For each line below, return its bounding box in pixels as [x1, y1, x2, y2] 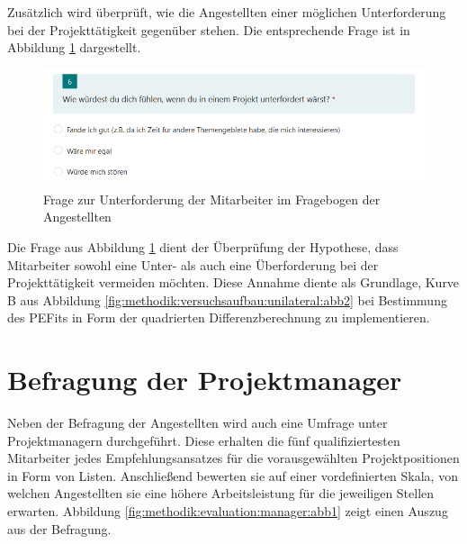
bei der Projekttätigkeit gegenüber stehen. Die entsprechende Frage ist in [7, 20, 410, 39]
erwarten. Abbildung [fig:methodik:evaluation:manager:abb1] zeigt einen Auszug [7, 502, 448, 521]
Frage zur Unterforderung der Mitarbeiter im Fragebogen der [43, 189, 381, 208]
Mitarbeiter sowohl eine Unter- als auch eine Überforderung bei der [7, 255, 379, 274]
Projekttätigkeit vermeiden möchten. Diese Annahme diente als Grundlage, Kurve [7, 273, 460, 292]
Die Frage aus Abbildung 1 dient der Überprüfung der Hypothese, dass [7, 237, 399, 256]
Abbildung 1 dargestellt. [7, 38, 141, 57]
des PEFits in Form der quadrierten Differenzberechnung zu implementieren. [7, 308, 430, 327]
